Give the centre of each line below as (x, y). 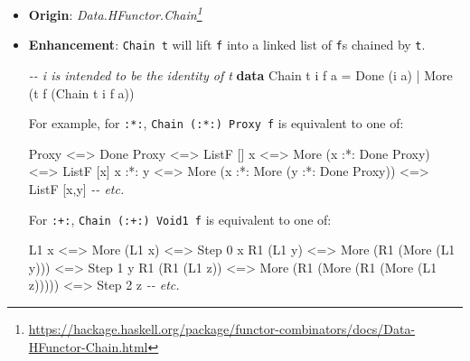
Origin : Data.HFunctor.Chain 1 (115, 13)
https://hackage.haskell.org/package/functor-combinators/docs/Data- (222, 328)
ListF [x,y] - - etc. (76, 188)
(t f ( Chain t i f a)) (81, 93)
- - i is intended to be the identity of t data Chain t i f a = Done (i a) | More (240, 74)
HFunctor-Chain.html (88, 346)
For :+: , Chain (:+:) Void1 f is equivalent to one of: (180, 219)
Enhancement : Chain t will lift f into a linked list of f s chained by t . (227, 45)
